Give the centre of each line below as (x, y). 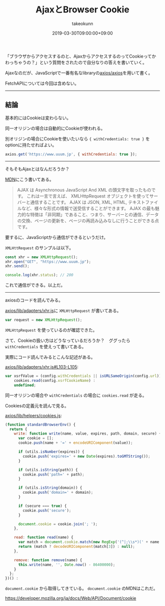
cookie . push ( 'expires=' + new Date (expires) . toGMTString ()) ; (87, 456)
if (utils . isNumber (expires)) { (51, 452)
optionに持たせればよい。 (31, 145)
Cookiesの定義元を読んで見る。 (37, 405)
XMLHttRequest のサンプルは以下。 (39, 248)
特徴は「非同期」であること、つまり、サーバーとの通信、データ (95, 214)
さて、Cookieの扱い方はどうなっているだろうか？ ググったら (68, 340)
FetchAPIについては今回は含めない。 (42, 83)
